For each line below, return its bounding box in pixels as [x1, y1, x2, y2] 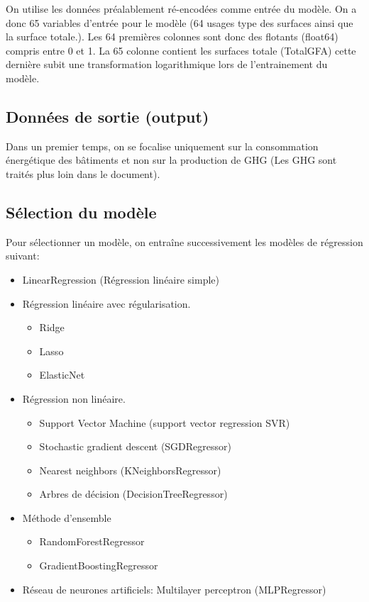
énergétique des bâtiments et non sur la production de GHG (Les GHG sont [6, 152, 337, 167]
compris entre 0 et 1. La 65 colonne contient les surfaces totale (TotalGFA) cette [6, 43, 356, 57]
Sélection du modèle [6, 201, 157, 223]
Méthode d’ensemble [22, 510, 111, 525]
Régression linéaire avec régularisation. [22, 296, 191, 311]
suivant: [6, 248, 40, 263]
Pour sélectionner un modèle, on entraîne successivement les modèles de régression [6, 234, 363, 249]
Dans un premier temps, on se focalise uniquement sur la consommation [6, 138, 319, 153]
